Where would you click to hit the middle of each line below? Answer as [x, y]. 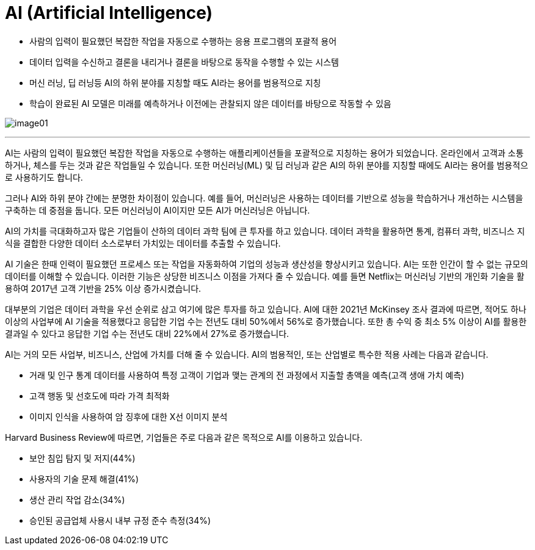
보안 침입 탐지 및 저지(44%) [82, 458]
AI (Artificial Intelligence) [109, 13]
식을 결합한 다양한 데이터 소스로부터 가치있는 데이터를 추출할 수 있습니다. [143, 243]
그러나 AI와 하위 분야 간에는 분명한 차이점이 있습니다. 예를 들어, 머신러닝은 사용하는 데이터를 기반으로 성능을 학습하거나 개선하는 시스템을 [264, 198]
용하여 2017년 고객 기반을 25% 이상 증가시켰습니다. [103, 288]
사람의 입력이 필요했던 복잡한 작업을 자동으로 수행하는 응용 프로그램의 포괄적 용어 [183, 41]
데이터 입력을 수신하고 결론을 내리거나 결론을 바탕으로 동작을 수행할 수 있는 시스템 [184, 62]
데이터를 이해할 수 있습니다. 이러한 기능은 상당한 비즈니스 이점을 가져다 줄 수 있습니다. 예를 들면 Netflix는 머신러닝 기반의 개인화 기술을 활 [265, 276]
